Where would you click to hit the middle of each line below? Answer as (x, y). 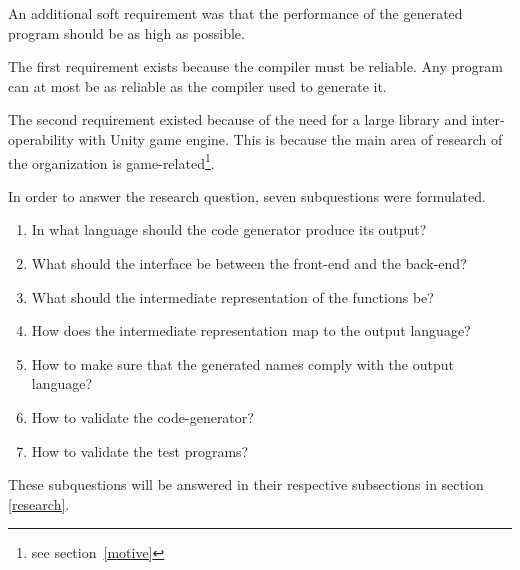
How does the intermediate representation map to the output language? (251, 330)
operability (41, 138)
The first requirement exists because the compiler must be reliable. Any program (255, 66)
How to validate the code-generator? (142, 416)
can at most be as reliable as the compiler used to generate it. (197, 85)
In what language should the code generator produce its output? (229, 229)
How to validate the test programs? (140, 450)
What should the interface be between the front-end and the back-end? (249, 263)
